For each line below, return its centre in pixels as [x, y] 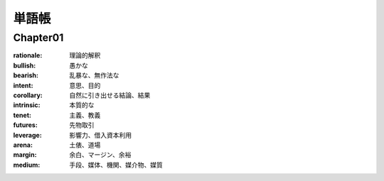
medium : [27, 165]
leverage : [27, 135]
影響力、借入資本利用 [100, 135]
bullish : [25, 65]
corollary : [28, 95]
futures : [26, 125]
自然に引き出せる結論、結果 [110, 95]
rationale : [28, 55]
